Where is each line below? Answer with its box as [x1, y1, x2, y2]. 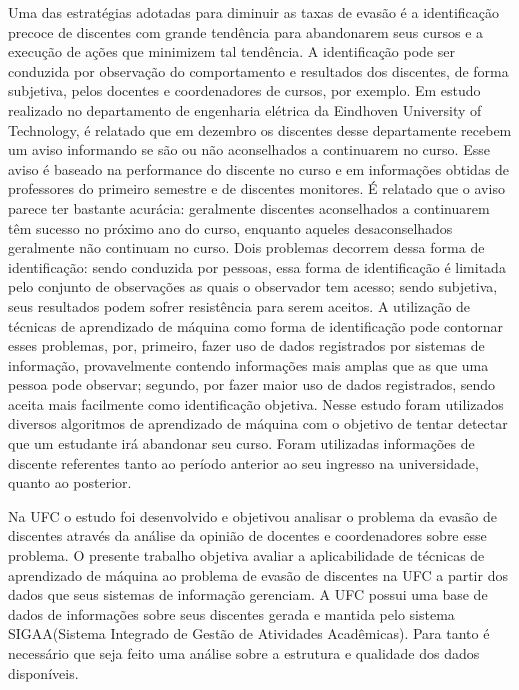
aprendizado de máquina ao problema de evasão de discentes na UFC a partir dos [8, 564, 508, 585]
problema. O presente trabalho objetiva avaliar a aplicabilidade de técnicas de [8, 545, 485, 566]
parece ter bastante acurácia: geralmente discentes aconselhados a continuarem [8, 197, 490, 218]
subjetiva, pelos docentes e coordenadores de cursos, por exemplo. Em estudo [8, 80, 481, 101]
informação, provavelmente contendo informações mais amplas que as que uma [8, 354, 489, 375]
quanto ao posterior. [8, 472, 132, 493]
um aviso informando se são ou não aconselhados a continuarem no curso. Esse [8, 139, 490, 160]
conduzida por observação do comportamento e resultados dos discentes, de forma [8, 60, 509, 81]
